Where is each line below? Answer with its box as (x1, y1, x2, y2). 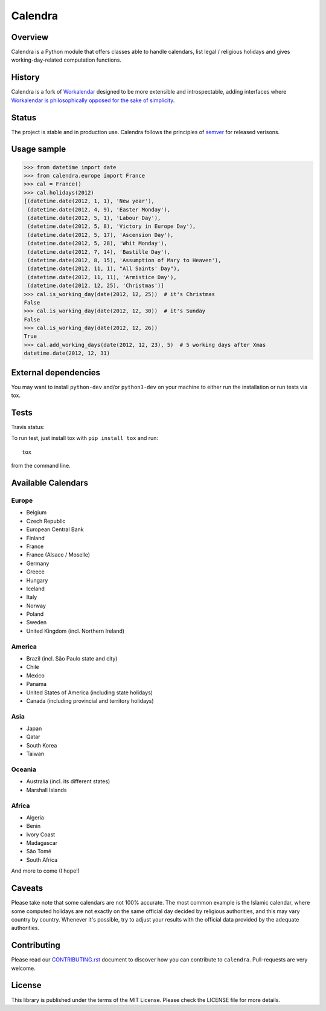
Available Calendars (11, 478, 89, 488)
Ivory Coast (26, 831, 56, 838)
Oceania (11, 765, 36, 774)
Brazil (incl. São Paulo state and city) (26, 654, 118, 662)
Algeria (26, 813, 45, 821)
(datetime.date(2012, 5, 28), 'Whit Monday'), (27, 240, 167, 247)
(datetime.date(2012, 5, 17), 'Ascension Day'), (27, 231, 174, 238)
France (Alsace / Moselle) (26, 551, 91, 558)
